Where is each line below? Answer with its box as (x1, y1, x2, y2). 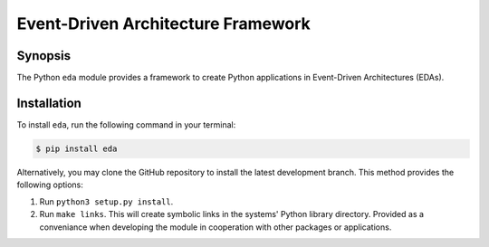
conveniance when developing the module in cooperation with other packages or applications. (39, 222, 392, 233)
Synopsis (16, 48, 72, 63)
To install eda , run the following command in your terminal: (16, 119, 236, 130)
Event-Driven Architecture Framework (16, 14, 312, 33)
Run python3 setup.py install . (39, 195, 174, 207)
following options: (16, 179, 83, 190)
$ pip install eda (35, 143, 118, 154)
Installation (16, 95, 81, 110)
